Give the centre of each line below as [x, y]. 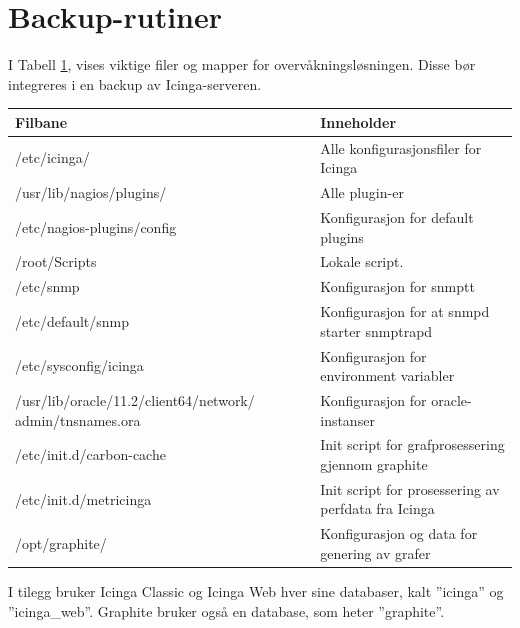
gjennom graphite [374, 463]
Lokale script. [362, 261]
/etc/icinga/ [52, 157]
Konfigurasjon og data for [399, 533]
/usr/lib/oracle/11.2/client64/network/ [135, 399]
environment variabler [387, 375]
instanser [347, 419]
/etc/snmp [47, 286]
